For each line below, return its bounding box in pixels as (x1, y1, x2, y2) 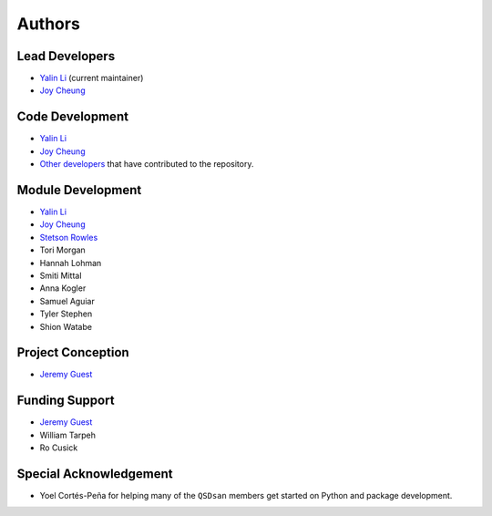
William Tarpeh (39, 429, 96, 440)
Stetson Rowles (39, 232, 98, 243)
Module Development (16, 182, 142, 198)
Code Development (16, 109, 129, 125)
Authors (16, 14, 81, 34)
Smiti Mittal (39, 270, 82, 281)
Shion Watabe (39, 321, 93, 332)
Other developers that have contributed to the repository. (39, 159, 254, 170)
